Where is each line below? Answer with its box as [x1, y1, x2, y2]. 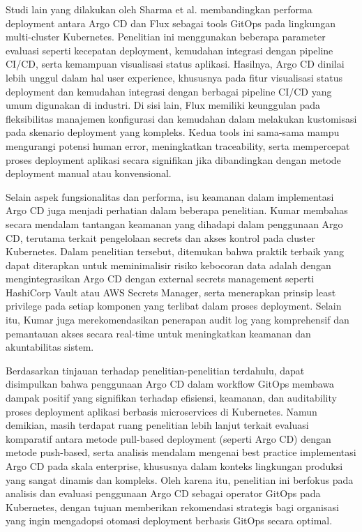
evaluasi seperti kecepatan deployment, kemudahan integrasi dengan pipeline [6, 43, 333, 57]
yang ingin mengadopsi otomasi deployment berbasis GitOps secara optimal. [6, 513, 333, 528]
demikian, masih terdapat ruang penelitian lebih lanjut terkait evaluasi [6, 418, 309, 432]
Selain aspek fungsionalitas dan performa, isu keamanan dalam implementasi [6, 189, 334, 204]
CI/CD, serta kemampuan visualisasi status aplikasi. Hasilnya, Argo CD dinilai [6, 56, 345, 71]
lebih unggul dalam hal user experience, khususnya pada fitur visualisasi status [6, 70, 342, 84]
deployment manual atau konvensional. [6, 166, 172, 181]
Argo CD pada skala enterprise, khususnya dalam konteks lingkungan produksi [6, 459, 343, 473]
